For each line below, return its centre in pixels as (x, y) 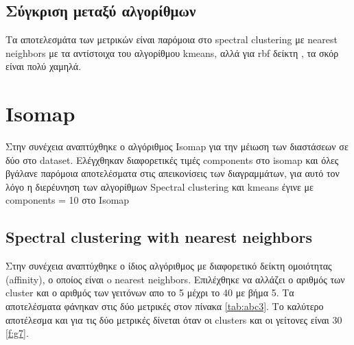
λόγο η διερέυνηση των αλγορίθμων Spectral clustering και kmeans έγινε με (160, 186)
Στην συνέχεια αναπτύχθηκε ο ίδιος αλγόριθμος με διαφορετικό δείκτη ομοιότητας (169, 266)
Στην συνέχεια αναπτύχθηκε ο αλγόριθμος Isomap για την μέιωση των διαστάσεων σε (177, 146)
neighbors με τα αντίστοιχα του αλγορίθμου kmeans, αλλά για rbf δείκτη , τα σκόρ (172, 52)
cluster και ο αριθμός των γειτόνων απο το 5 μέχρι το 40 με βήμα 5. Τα (150, 293)
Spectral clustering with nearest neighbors (159, 237)
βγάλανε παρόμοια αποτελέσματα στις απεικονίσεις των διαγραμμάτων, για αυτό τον (173, 173)
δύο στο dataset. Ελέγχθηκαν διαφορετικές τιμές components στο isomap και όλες (172, 159)
